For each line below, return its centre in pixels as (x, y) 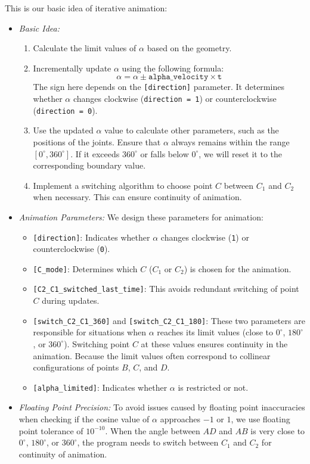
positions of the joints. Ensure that (97, 141)
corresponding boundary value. (89, 165)
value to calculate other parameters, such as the (192, 130)
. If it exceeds (95, 153)
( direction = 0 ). (65, 110)
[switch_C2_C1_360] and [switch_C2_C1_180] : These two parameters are (169, 320)
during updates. (71, 300)
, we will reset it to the (241, 153)
